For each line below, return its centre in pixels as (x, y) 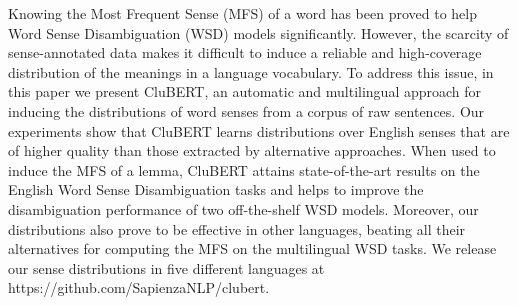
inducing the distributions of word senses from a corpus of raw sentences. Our (246, 110)
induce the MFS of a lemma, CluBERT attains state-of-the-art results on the (244, 169)
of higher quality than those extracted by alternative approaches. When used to (252, 150)
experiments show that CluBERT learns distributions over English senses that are (259, 130)
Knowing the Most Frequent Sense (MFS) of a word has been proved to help (242, 13)
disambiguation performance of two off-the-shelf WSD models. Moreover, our (243, 208)
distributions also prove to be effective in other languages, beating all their (237, 228)
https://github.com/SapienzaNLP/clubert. (139, 287)
